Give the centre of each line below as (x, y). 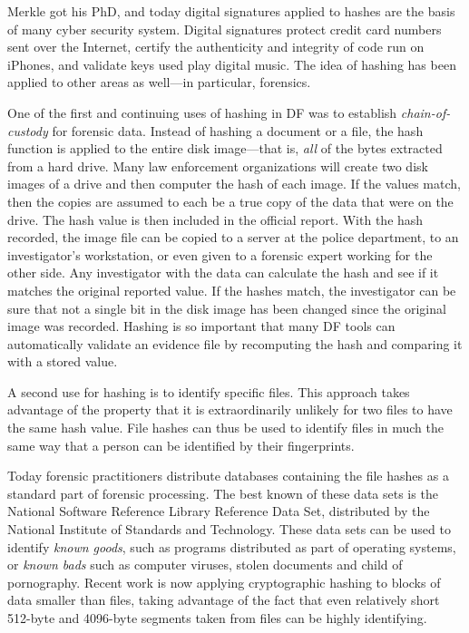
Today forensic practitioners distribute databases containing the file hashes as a (228, 476)
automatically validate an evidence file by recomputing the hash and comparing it (235, 343)
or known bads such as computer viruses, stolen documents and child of (205, 565)
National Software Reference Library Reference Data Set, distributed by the (219, 511)
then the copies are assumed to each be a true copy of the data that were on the (230, 201)
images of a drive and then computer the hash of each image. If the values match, (234, 184)
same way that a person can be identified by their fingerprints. (181, 445)
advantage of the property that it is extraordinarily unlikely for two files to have (230, 409)
